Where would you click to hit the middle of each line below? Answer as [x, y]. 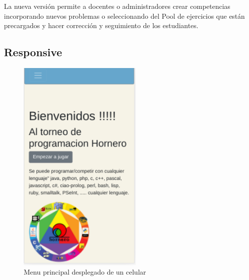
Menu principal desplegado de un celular [85, 272]
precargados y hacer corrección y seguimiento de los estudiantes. [101, 25]
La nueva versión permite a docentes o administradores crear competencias [117, 6]
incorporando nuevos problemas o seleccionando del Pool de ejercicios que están [124, 16]
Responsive [33, 52]
